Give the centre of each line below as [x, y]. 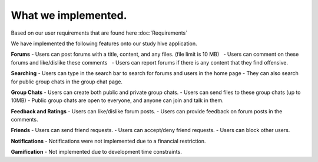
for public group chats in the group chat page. [67, 82]
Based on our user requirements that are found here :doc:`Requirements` [99, 33]
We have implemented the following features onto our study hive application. [104, 43]
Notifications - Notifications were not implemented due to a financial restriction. [108, 141]
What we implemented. [69, 15]
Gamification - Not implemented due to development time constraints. [96, 152]
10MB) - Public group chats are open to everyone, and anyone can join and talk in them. [117, 100]
